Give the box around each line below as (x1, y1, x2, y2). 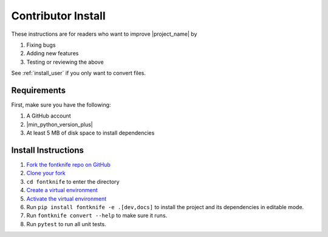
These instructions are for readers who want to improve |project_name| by (11, 30, 197, 38)
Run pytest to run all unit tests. (26, 220, 106, 227)
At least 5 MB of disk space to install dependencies (26, 129, 155, 136)
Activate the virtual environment (26, 195, 107, 202)
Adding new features (26, 50, 79, 57)
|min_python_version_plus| (26, 121, 94, 128)
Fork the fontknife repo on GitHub (26, 161, 111, 169)
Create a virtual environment (26, 187, 98, 194)
